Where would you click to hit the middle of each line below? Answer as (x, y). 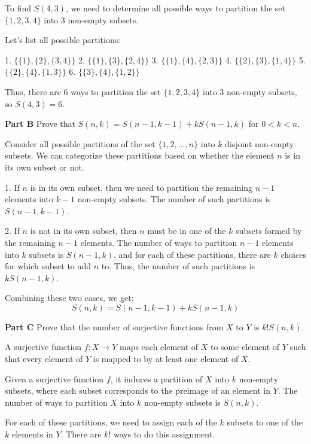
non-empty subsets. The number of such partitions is (174, 199)
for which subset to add (48, 266)
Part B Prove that (40, 124)
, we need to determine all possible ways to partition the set (175, 8)
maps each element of (159, 347)
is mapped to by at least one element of (166, 359)
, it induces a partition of (156, 378)
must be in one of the (187, 231)
